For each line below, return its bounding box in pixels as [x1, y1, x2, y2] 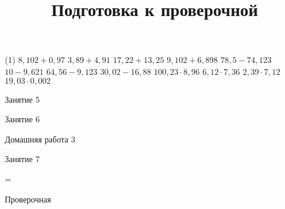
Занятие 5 [5, 93, 40, 105]
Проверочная [5, 192, 51, 205]
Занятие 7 [5, 153, 40, 165]
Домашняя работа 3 [5, 132, 76, 145]
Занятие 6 [5, 113, 40, 125]
